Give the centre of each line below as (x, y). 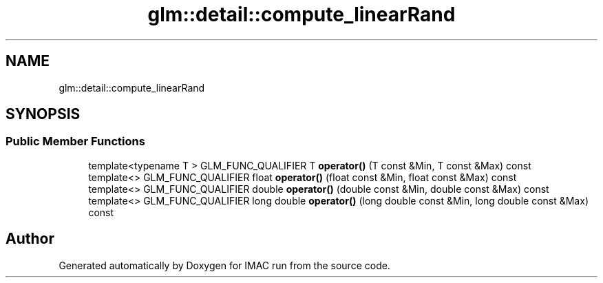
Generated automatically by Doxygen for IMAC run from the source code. (224, 265)
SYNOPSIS (43, 114)
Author (30, 239)
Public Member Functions (75, 141)
